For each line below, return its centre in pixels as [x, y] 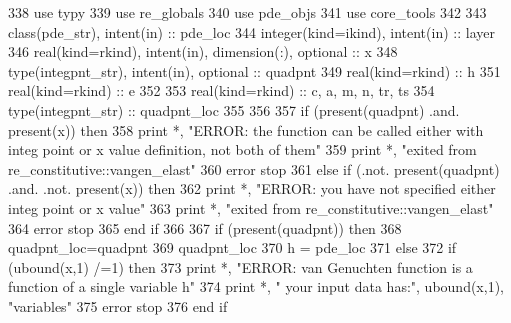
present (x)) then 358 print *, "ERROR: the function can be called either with [246, 129]
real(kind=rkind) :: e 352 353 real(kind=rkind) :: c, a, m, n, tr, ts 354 [221, 90]
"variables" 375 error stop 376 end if [118, 305]
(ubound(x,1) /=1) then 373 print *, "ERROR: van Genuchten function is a [240, 266]
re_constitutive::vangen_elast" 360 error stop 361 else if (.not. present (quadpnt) [254, 168]
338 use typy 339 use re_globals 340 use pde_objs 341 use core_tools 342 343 [247, 12]
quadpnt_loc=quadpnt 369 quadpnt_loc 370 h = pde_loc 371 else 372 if [232, 247]
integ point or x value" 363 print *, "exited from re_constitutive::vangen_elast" [251, 207]
